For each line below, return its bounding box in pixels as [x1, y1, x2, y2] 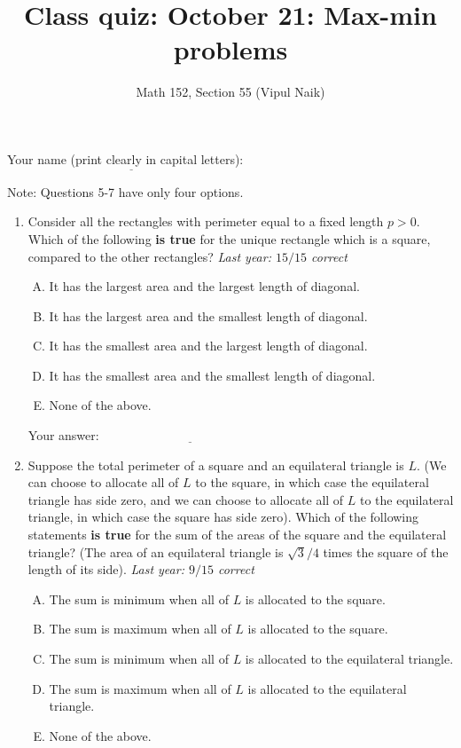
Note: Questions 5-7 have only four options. [7, 182, 244, 201]
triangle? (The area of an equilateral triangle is [27, 542, 284, 561]
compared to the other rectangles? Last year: [27, 247, 271, 265]
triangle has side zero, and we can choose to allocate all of [27, 490, 344, 508]
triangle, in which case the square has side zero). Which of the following [27, 508, 419, 526]
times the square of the [323, 542, 449, 561]
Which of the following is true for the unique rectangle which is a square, [27, 229, 431, 248]
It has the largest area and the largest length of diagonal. [49, 277, 360, 295]
